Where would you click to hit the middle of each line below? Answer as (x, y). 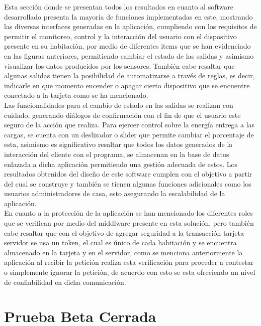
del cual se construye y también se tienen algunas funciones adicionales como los (128, 183)
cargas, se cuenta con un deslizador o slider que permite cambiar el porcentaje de (129, 134)
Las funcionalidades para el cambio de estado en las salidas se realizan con (119, 105)
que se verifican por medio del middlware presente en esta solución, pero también (129, 223)
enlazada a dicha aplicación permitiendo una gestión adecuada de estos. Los (121, 164)
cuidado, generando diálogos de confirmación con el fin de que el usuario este (122, 115)
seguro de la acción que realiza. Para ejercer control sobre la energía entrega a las (129, 125)
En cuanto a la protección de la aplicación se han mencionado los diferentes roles (128, 213)
